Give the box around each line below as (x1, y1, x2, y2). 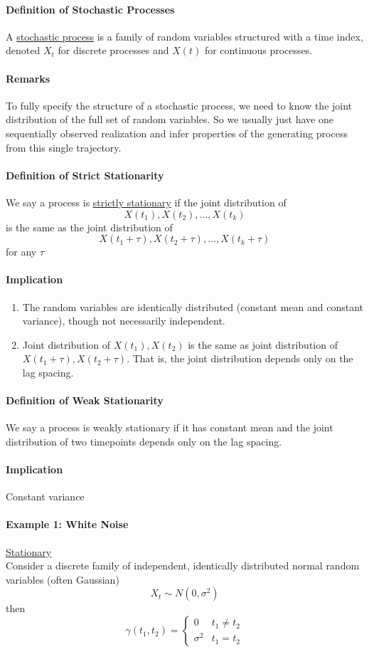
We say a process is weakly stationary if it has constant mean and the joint (6, 420, 333, 435)
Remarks (6, 70, 50, 85)
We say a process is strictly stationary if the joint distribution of (6, 194, 287, 209)
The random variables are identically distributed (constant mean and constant (22, 299, 364, 314)
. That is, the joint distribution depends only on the (127, 351, 353, 366)
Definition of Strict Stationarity (6, 167, 164, 182)
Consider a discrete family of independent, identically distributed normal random (6, 558, 360, 573)
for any (6, 244, 37, 259)
